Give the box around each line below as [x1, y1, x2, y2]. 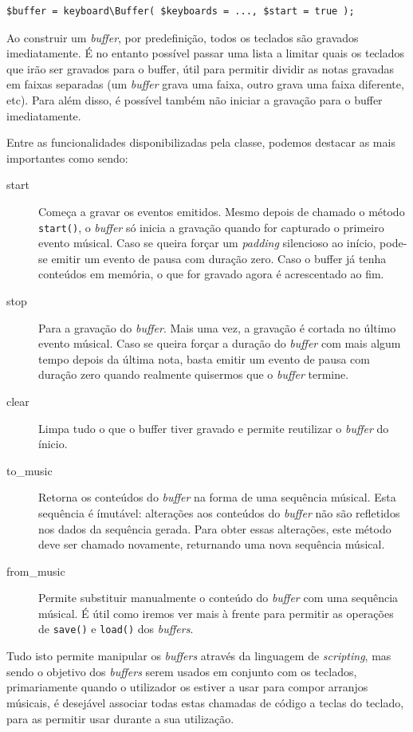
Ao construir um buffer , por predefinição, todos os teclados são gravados [6, 29, 359, 45]
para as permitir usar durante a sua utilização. [6, 710, 234, 726]
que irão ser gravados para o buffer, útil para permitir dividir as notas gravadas [6, 60, 395, 77]
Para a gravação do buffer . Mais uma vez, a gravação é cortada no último [38, 319, 396, 336]
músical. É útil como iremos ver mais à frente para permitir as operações [38, 604, 394, 621]
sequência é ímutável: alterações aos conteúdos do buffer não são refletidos [38, 504, 400, 521]
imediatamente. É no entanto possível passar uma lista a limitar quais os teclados [6, 45, 405, 61]
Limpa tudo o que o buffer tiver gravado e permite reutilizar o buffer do [38, 419, 389, 436]
